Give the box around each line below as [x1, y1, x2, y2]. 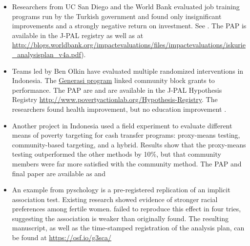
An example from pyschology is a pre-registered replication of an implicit [12, 184, 230, 195]
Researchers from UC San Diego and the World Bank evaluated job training [12, 1, 240, 11]
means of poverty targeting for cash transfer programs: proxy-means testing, [12, 130, 240, 140]
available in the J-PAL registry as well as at [12, 30, 144, 40]
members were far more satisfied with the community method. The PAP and [12, 158, 242, 168]
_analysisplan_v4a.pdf [12, 49, 82, 59]
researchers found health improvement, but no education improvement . [12, 103, 227, 114]
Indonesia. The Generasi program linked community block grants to [12, 75, 215, 85]
